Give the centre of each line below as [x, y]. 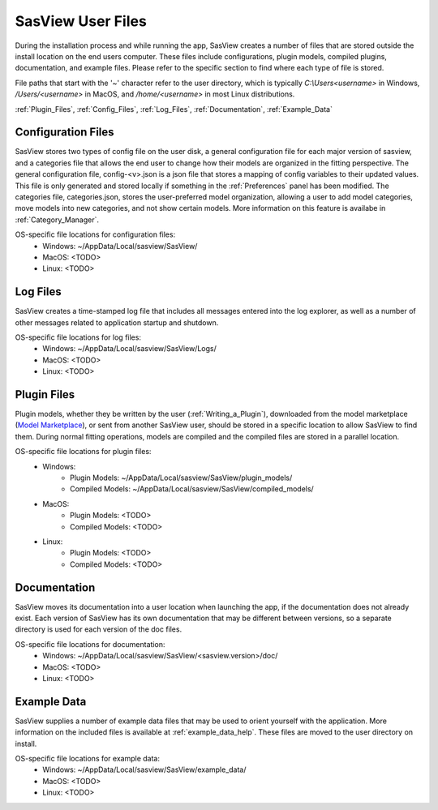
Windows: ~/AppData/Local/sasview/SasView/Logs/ [129, 349]
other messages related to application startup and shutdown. [117, 322]
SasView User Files [81, 21]
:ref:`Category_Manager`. [57, 220]
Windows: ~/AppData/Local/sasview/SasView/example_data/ [144, 769]
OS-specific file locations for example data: [87, 759]
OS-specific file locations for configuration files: [95, 234]
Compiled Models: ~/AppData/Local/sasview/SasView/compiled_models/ [192, 489]
